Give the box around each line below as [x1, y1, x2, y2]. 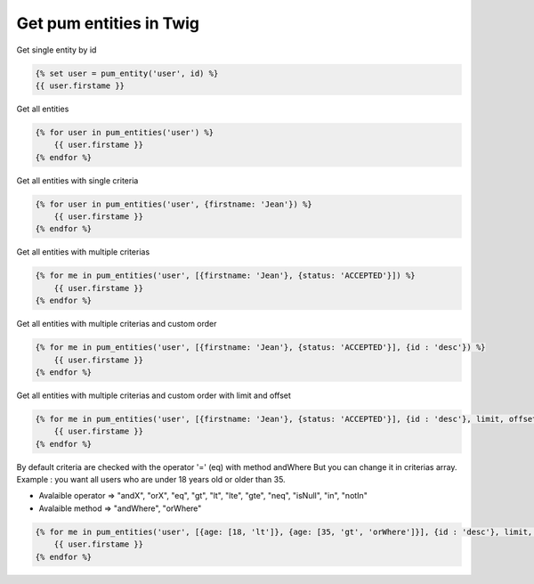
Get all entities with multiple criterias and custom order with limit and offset [16, 390, 291, 401]
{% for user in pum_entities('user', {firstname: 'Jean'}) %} [35, 199, 312, 209]
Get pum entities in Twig [16, 13, 200, 33]
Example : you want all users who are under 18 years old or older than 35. [16, 474, 286, 485]
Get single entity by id [16, 45, 97, 55]
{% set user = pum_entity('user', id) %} [35, 68, 219, 78]
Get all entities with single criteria [16, 174, 139, 186]
